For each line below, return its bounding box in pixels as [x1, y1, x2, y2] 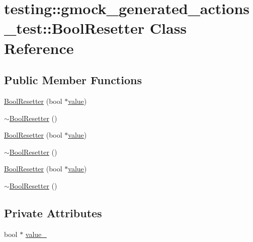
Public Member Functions [4, 72, 142, 88]
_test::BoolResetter [4, 18, 145, 38]
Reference [4, 37, 74, 58]
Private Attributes [4, 205, 102, 220]
